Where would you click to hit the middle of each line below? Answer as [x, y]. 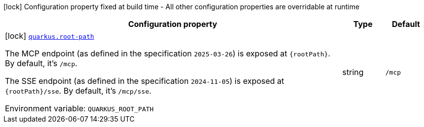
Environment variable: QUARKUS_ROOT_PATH [79, 108]
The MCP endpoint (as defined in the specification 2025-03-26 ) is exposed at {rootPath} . [168, 53]
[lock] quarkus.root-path [50, 36]
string [353, 72]
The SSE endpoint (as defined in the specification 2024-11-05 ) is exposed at [145, 81]
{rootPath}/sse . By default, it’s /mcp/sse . [78, 91]
